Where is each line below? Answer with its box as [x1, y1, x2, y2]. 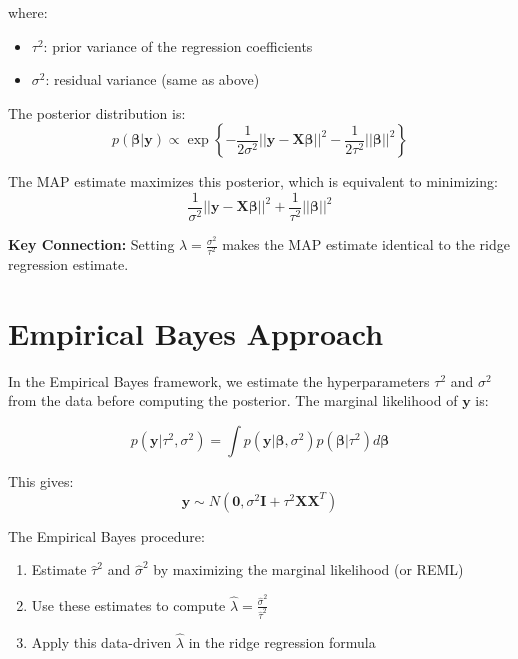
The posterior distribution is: [8, 102, 186, 123]
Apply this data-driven [31, 632, 172, 653]
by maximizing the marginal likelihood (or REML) [153, 559, 464, 580]
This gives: [8, 471, 74, 492]
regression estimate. [8, 254, 129, 275]
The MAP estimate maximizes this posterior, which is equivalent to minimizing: [8, 171, 498, 192]
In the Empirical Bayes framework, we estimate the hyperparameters [8, 370, 430, 391]
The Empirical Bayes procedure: [8, 525, 205, 546]
